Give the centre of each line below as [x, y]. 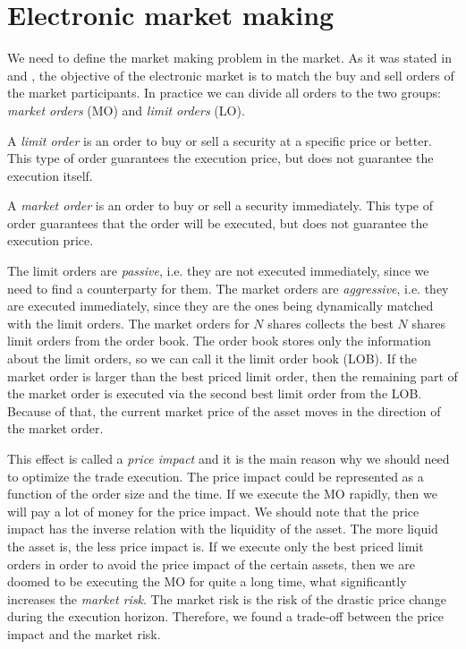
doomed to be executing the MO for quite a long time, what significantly [207, 581]
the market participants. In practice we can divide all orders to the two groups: [225, 93]
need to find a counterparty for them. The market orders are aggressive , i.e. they [228, 288]
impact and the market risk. [84, 633]
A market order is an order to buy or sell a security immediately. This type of [220, 205]
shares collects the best [330, 323]
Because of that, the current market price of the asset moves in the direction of [224, 410]
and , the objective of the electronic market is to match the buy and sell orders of [231, 75]
